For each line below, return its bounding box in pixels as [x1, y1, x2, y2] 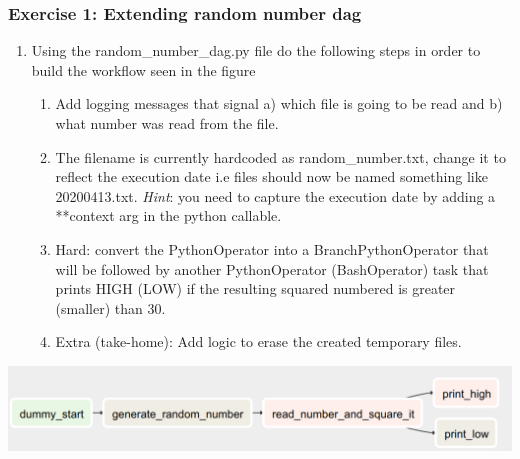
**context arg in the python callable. [55, 205, 282, 226]
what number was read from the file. [55, 113, 279, 133]
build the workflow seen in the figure [31, 59, 256, 80]
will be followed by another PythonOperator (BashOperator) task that [55, 258, 489, 279]
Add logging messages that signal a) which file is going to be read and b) [55, 93, 503, 114]
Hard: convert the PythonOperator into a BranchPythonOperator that [55, 238, 489, 259]
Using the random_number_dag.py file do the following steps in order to [31, 40, 481, 61]
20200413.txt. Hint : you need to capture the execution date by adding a [55, 185, 496, 206]
